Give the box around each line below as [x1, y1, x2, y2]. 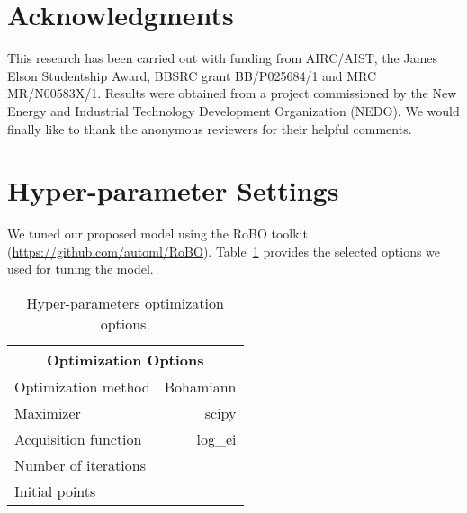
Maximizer [14, 402, 81, 423]
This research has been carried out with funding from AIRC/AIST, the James [7, 49, 438, 67]
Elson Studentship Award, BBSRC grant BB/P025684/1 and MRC [7, 66, 377, 85]
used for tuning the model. [7, 259, 154, 278]
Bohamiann [164, 376, 237, 397]
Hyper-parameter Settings [7, 172, 339, 209]
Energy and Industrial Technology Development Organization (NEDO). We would [7, 101, 460, 120]
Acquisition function [14, 428, 142, 449]
